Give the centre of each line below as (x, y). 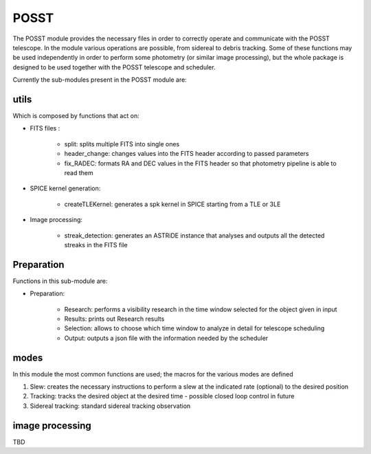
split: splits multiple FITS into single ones (122, 144)
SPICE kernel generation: (65, 188)
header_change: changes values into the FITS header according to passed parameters (187, 154)
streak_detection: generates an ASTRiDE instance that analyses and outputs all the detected (194, 235)
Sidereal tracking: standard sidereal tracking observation (110, 406)
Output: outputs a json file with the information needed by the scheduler (166, 338)
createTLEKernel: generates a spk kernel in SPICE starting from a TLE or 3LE (172, 204)
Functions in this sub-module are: (60, 281)
